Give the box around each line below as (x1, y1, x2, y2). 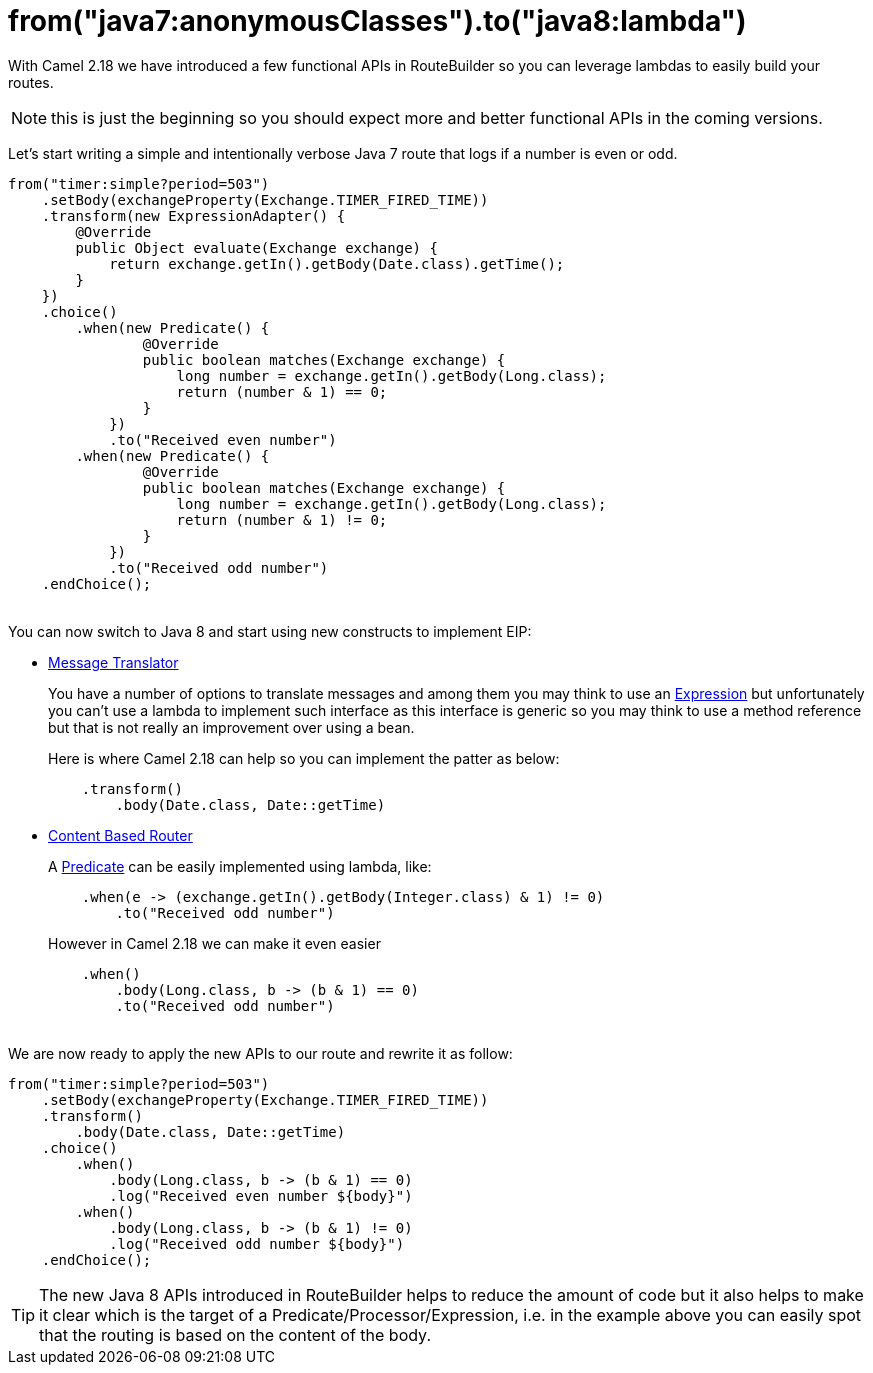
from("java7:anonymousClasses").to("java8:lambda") (8, 4, 747, 38)
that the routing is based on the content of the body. (39, 1324, 432, 1345)
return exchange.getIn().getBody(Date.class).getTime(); (109, 255, 565, 272)
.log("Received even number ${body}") (109, 1187, 413, 1204)
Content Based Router (48, 826, 193, 844)
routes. (8, 73, 54, 91)
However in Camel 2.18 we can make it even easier (48, 934, 381, 952)
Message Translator (48, 653, 179, 671)
